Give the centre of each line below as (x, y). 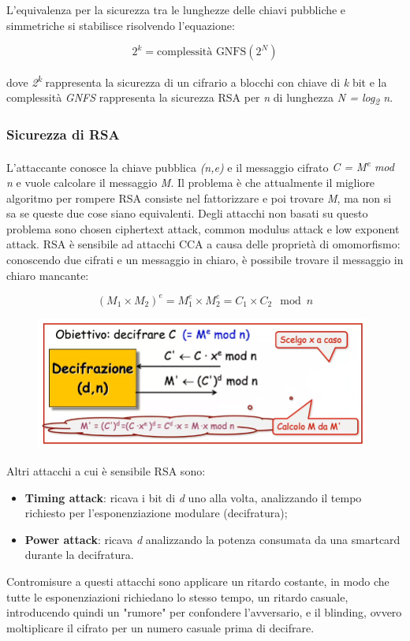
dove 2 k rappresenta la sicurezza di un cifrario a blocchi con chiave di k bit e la (197, 81)
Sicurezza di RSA (63, 134)
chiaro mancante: (48, 275)
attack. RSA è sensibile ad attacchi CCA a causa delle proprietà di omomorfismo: (203, 244)
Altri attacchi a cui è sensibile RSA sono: (106, 470)
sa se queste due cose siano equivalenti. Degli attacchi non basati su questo (187, 213)
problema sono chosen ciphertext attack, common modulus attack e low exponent (203, 228)
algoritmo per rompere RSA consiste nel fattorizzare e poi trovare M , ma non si (199, 198)
